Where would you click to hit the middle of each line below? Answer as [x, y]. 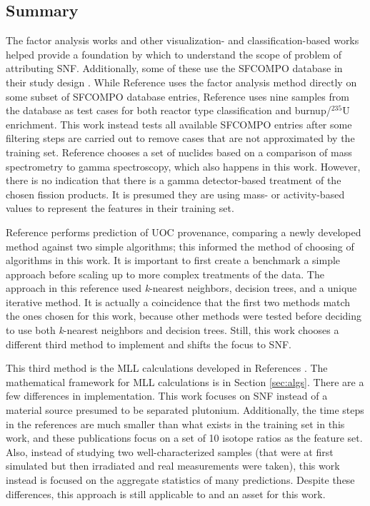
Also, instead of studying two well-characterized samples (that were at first [170, 451]
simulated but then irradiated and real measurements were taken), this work [173, 466]
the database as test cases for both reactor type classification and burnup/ [169, 110]
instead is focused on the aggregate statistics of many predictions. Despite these [180, 480]
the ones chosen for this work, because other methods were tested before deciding [184, 316]
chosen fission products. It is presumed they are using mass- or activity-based [175, 194]
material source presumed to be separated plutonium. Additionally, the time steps [185, 410]
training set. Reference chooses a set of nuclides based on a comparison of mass [179, 152]
